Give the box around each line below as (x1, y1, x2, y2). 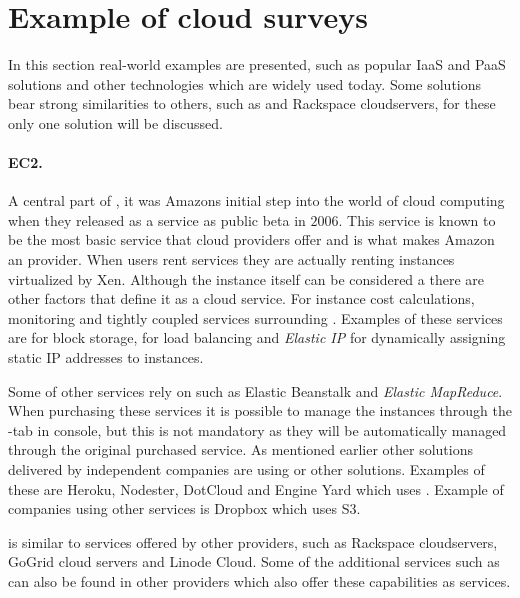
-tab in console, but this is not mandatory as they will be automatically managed (8, 419, 507, 440)
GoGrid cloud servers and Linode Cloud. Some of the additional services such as (8, 551, 500, 572)
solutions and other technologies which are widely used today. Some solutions (8, 73, 482, 94)
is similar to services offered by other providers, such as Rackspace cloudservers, (8, 531, 498, 552)
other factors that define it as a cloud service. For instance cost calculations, (8, 288, 475, 309)
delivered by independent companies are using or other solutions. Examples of (8, 459, 485, 480)
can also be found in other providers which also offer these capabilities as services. (8, 570, 511, 591)
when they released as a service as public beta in (8, 209, 306, 230)
